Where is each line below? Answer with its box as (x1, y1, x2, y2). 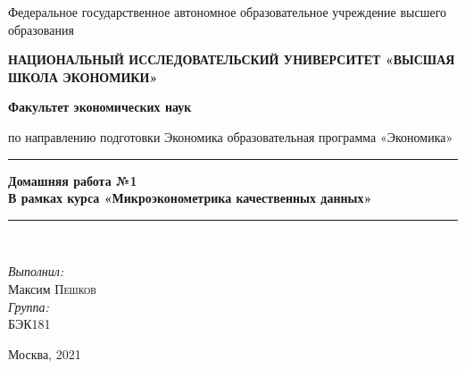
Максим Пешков (8, 279, 96, 298)
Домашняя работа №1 (8, 171, 137, 189)
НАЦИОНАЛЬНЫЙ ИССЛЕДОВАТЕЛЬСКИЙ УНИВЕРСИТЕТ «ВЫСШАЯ (8, 50, 455, 69)
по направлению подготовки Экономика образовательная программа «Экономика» (8, 127, 453, 146)
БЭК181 (8, 314, 51, 333)
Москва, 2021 (8, 344, 81, 363)
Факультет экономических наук (8, 97, 192, 116)
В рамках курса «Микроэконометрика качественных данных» (8, 189, 372, 207)
